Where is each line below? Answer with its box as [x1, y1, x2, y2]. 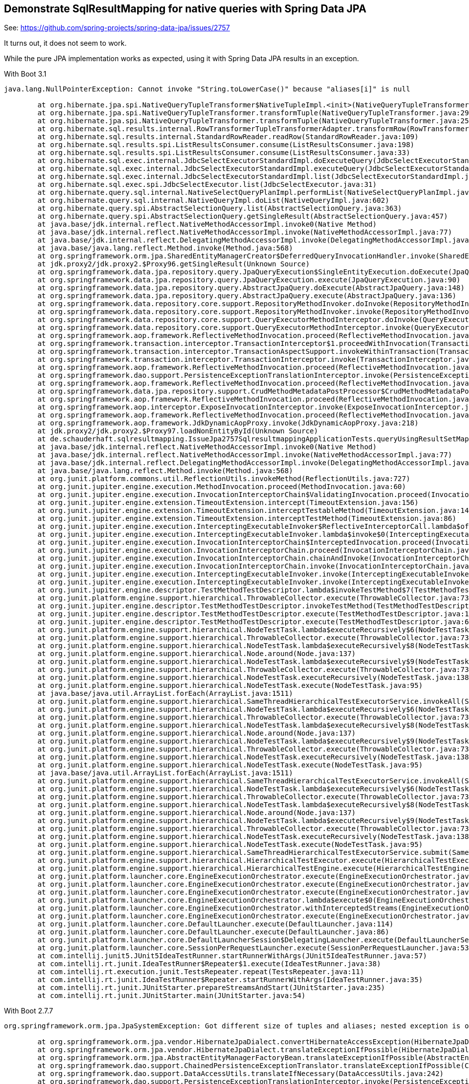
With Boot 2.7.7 [4, 1006, 53, 1015]
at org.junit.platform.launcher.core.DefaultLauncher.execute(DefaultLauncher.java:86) [37, 928, 390, 936]
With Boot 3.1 [4, 70, 47, 79]
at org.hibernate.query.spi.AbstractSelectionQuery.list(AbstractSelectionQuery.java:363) [37, 204, 402, 213]
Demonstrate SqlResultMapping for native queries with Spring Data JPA [4, 2, 367, 15]
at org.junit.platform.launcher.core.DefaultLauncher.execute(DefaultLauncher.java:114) [37, 920, 393, 928]
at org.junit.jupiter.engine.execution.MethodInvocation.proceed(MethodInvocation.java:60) [37, 483, 406, 491]
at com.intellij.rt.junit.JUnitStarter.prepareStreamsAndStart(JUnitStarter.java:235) [37, 984, 386, 992]
